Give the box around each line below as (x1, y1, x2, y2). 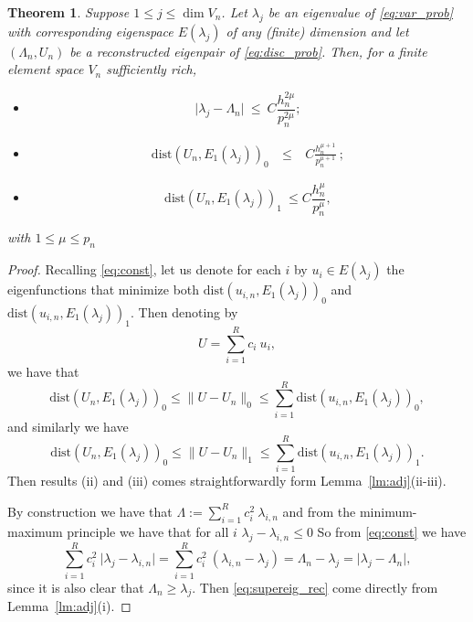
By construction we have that (7, 501, 173, 520)
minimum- (359, 501, 417, 520)
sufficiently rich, (106, 59, 197, 79)
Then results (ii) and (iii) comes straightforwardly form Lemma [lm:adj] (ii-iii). (7, 471, 447, 490)
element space (7, 59, 84, 79)
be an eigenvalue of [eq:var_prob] (268, 3, 454, 21)
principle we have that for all (67, 521, 229, 541)
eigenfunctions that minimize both (7, 280, 200, 299)
